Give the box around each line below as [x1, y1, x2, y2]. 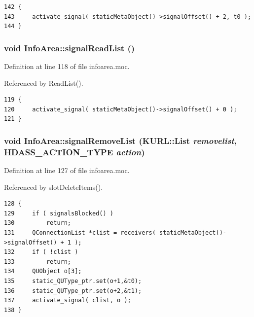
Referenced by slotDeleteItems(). [4, 181, 103, 192]
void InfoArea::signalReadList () [4, 41, 135, 54]
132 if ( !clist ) [4, 248, 78, 256]
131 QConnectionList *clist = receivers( [4, 229, 156, 237]
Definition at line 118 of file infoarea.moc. [4, 61, 130, 71]
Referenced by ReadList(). [4, 77, 83, 88]
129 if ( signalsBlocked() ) [4, 210, 113, 217]
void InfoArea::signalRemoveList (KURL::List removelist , [4, 134, 237, 146]
